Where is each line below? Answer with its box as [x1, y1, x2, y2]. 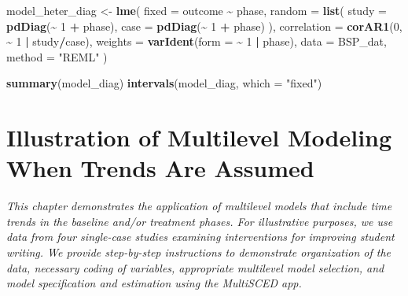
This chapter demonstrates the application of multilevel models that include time [6, 198, 392, 214]
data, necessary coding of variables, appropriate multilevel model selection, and [6, 259, 384, 276]
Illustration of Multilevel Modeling [6, 121, 392, 154]
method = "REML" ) [6, 48, 108, 65]
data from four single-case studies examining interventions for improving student [6, 228, 395, 245]
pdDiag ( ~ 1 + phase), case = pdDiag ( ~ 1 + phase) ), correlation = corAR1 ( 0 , [6, 17, 402, 34]
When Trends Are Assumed [6, 152, 314, 184]
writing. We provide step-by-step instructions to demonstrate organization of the [6, 244, 391, 261]
